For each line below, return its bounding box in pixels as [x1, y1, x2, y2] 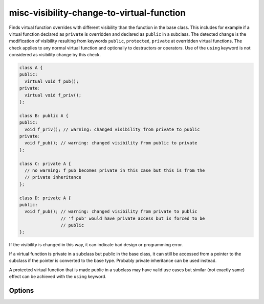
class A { [19, 65, 43, 70]
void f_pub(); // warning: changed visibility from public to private [24, 140, 198, 146]
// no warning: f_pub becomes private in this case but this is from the [24, 167, 205, 173]
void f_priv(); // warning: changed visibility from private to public [24, 126, 200, 132]
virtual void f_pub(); [24, 78, 79, 84]
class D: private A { [19, 195, 71, 201]
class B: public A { [19, 113, 68, 118]
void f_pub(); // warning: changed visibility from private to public [24, 209, 198, 214]
